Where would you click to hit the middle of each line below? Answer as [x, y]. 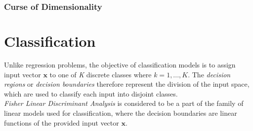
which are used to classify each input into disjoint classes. [91, 93]
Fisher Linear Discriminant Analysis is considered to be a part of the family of [124, 103]
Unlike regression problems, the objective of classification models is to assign [120, 64]
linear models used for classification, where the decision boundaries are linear [121, 113]
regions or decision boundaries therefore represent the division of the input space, [127, 84]
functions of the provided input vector [62, 122]
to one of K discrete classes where [101, 74]
